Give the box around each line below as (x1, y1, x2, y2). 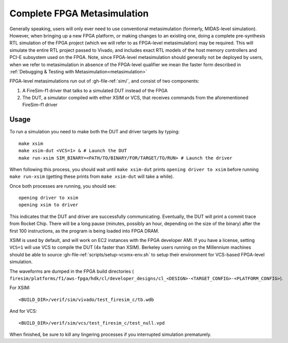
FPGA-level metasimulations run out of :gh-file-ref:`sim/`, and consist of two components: (9, 78, 200, 84)
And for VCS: (9, 308, 37, 314)
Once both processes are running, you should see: (9, 183, 117, 189)
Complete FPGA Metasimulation (9, 8, 149, 19)
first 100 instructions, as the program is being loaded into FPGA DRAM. (9, 228, 159, 234)
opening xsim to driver (18, 202, 79, 208)
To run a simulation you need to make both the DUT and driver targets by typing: (9, 129, 180, 135)
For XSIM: (9, 285, 31, 291)
